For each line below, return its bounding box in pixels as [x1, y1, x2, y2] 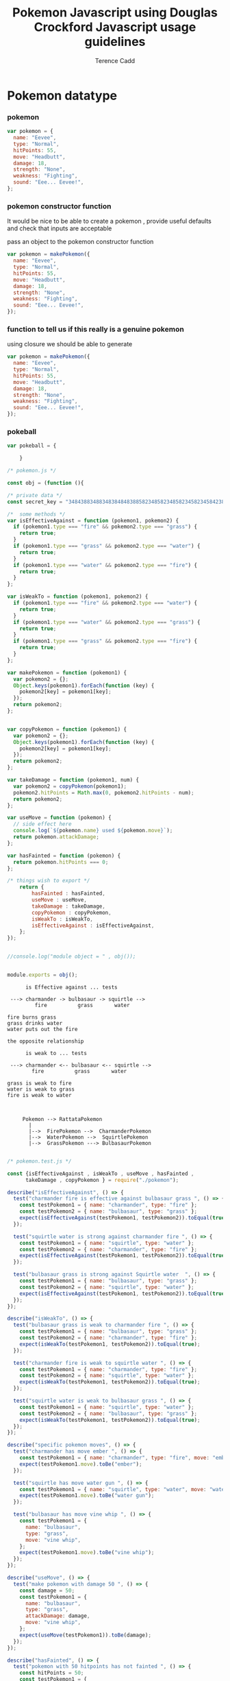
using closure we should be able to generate [7, 340, 133, 348]
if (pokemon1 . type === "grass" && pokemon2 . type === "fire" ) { [13, 638, 198, 645]
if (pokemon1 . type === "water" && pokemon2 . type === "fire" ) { [13, 561, 198, 568]
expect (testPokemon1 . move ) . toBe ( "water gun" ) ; [19, 1492, 155, 1499]
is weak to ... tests [25, 1050, 88, 1056]
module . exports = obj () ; [7, 971, 78, 978]
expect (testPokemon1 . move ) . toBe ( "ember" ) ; [19, 1460, 142, 1468]
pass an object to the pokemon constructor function [7, 238, 154, 246]
